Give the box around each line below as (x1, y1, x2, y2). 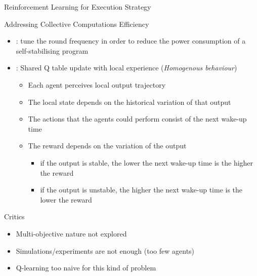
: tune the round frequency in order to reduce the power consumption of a (16, 35, 246, 46)
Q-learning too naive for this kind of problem (16, 262, 156, 273)
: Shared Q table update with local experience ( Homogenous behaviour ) (16, 62, 237, 73)
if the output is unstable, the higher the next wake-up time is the (40, 184, 243, 195)
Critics (4, 211, 25, 222)
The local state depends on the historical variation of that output (28, 96, 231, 107)
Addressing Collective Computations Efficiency (4, 18, 149, 29)
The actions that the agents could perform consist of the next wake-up (28, 113, 247, 124)
